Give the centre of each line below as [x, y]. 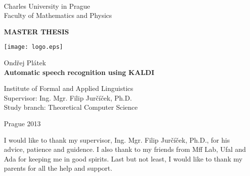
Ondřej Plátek [25, 63]
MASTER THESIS [37, 31]
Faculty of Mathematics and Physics [58, 15]
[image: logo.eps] [33, 47]
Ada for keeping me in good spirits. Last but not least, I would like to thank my [123, 158]
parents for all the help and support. [58, 168]
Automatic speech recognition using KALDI [79, 72]
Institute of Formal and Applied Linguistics [69, 88]
